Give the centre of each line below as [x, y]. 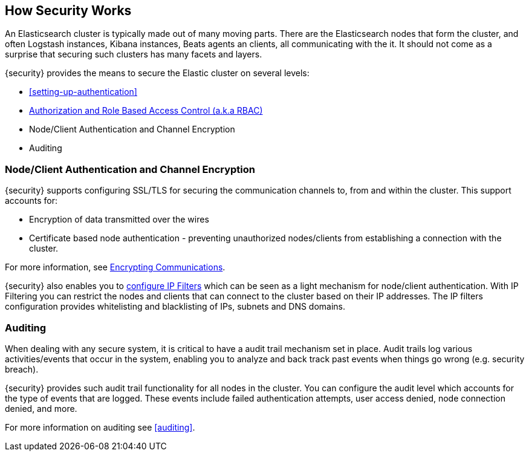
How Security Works [68, 11]
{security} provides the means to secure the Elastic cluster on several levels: [157, 73]
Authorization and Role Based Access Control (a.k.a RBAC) [146, 111]
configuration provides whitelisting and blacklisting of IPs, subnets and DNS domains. [175, 307]
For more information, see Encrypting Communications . [115, 267]
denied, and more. [41, 408]
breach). [22, 369]
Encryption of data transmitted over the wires [119, 220]
